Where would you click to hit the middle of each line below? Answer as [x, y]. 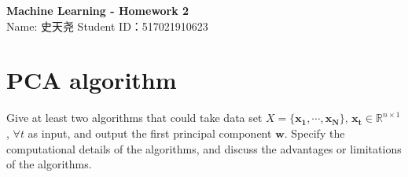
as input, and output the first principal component [150, 133]
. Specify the [314, 133]
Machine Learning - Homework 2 [98, 10]
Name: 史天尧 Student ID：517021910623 [107, 26]
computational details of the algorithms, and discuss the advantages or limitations [204, 148]
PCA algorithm [92, 80]
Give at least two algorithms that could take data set [134, 118]
